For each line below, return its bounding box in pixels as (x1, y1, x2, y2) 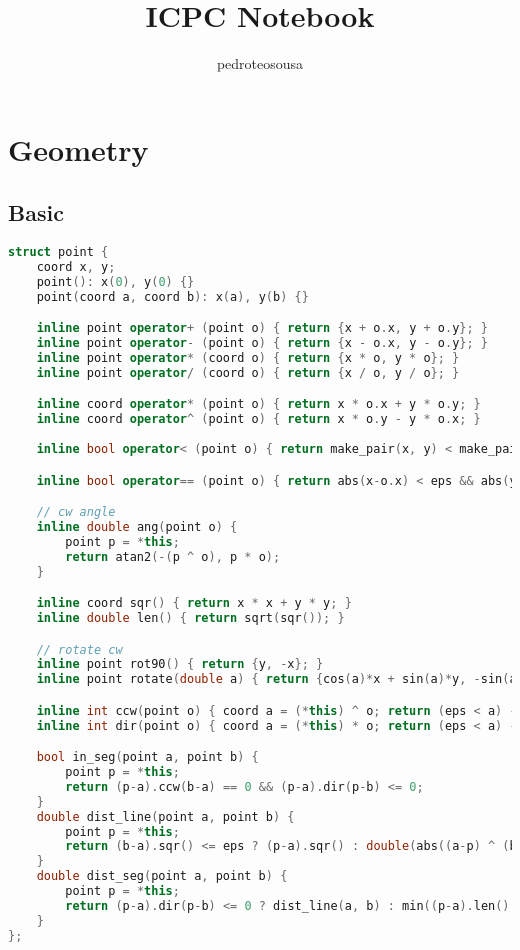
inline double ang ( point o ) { (36, 519, 238, 534)
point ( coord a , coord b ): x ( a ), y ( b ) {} (36, 289, 309, 304)
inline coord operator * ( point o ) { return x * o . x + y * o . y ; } (36, 397, 481, 412)
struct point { (8, 245, 109, 260)
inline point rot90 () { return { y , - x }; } (36, 657, 324, 672)
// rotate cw (36, 642, 123, 657)
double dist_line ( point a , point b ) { (36, 809, 295, 824)
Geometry (8, 128, 149, 169)
